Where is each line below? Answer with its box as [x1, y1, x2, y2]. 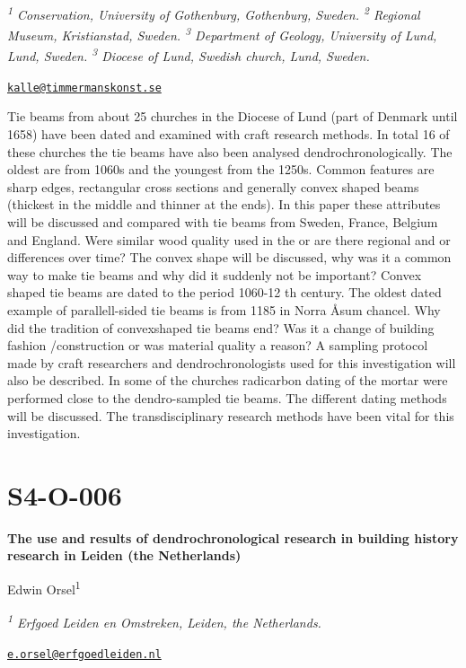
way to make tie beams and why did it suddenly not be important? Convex [7, 265, 422, 284]
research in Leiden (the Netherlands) [7, 546, 242, 565]
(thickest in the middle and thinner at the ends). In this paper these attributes [7, 195, 441, 214]
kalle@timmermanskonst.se [7, 81, 162, 94]
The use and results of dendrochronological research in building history [7, 528, 459, 547]
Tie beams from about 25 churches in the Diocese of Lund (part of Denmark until [7, 107, 458, 126]
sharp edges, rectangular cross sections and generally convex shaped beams [7, 177, 419, 196]
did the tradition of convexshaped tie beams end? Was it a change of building [7, 318, 435, 337]
